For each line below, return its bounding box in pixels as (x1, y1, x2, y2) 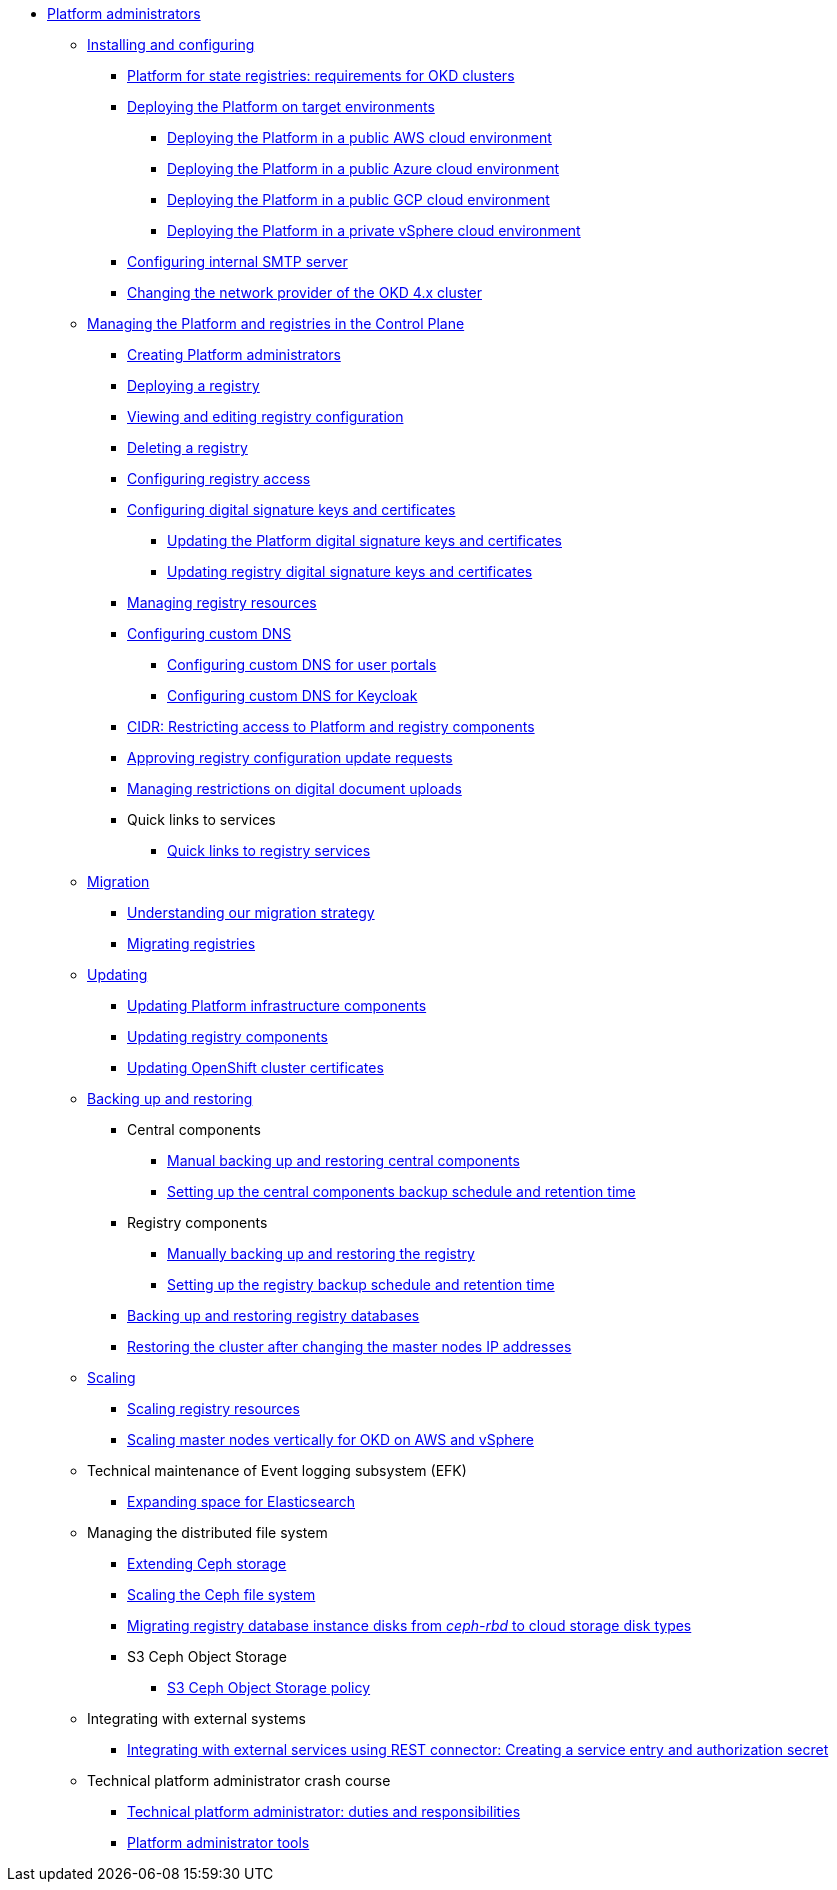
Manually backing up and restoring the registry (167, 1245, 475, 1262)
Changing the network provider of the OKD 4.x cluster (127, 284, 482, 301)
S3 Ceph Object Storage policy (167, 1679, 371, 1696)
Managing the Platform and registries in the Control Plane (87, 315, 465, 332)
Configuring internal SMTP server (127, 253, 348, 270)
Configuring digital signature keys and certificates (127, 501, 456, 518)
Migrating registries (127, 935, 256, 952)
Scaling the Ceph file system (127, 1586, 316, 1603)
